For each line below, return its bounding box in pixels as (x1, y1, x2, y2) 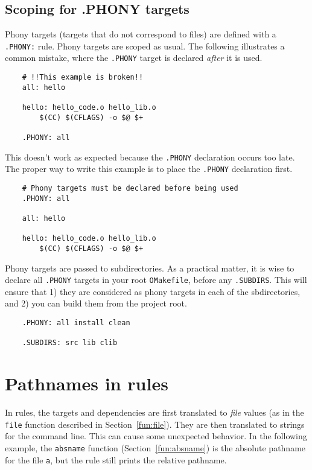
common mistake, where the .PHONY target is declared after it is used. (5, 51, 263, 64)
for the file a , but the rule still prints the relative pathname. (5, 453, 227, 466)
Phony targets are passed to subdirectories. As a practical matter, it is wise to (5, 261, 294, 274)
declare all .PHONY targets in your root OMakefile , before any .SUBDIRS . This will (5, 273, 307, 286)
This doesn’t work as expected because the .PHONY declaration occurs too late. (5, 150, 295, 163)
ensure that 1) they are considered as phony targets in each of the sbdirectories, (5, 285, 301, 297)
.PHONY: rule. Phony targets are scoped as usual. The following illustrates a (5, 39, 285, 52)
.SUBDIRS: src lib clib (22, 338, 118, 348)
